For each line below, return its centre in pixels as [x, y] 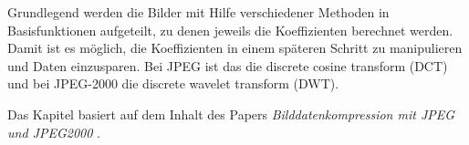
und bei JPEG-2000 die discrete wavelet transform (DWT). [173, 83]
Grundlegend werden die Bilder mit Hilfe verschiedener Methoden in [198, 12]
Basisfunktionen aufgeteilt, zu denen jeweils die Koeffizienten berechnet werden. [230, 30]
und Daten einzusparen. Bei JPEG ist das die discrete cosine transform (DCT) [228, 65]
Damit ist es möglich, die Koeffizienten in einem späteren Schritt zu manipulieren [235, 48]
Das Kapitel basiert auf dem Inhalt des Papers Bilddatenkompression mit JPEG [231, 114]
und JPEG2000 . [54, 132]
